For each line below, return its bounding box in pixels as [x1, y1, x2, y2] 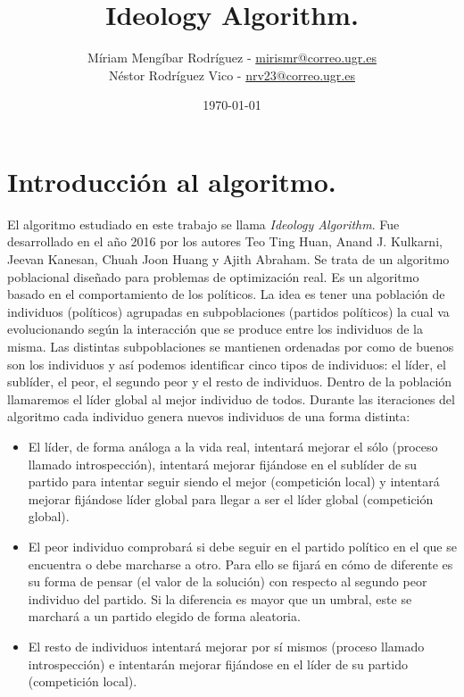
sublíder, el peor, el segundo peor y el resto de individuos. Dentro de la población [7, 372, 452, 391]
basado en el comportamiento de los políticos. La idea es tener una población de [7, 285, 445, 303]
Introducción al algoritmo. [7, 162, 336, 199]
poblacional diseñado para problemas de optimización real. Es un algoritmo [7, 267, 419, 286]
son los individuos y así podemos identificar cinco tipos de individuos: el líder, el [7, 354, 446, 373]
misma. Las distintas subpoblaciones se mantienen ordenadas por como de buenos [7, 337, 454, 355]
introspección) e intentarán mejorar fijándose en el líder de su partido [28, 654, 408, 673]
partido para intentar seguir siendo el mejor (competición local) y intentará [28, 472, 440, 491]
